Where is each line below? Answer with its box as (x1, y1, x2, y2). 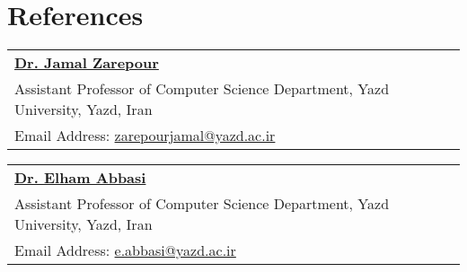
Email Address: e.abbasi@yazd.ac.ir (14, 240, 236, 261)
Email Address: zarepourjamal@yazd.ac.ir (14, 125, 276, 146)
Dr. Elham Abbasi (14, 167, 146, 189)
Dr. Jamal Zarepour (14, 52, 159, 74)
